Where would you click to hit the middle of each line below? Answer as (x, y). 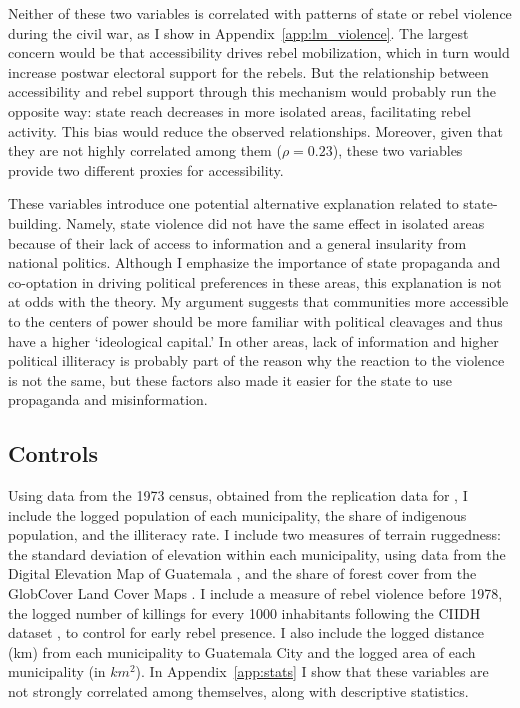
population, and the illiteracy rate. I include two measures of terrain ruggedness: (254, 534)
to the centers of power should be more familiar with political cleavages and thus (255, 320)
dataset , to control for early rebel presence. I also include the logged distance (246, 632)
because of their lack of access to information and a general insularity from (237, 242)
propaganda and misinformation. (108, 399)
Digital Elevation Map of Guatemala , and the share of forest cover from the (242, 573)
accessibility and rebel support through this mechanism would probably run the (252, 91)
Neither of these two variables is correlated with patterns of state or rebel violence (260, 13)
